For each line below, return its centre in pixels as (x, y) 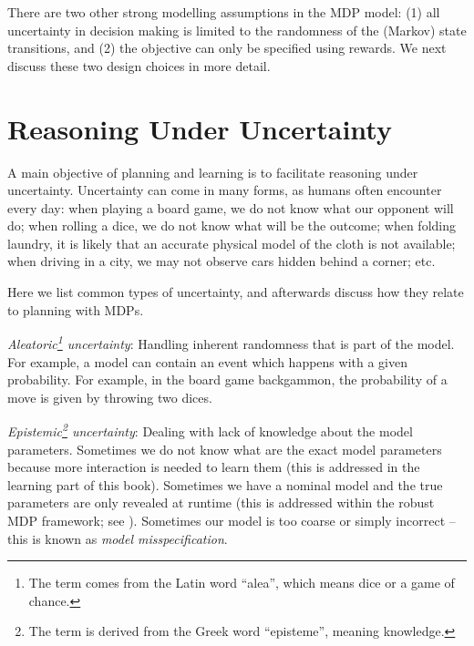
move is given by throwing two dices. (110, 397)
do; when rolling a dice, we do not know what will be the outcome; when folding (232, 226)
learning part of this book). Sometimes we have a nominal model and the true (225, 484)
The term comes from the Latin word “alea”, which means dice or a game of (242, 583)
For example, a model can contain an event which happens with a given (207, 361)
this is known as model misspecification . (118, 538)
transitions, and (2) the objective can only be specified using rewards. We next (227, 48)
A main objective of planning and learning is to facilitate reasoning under (213, 172)
